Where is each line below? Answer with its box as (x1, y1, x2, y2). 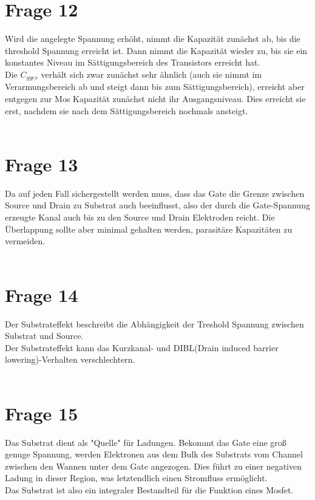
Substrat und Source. (5, 329, 84, 342)
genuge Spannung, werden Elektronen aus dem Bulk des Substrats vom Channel (5, 448, 303, 461)
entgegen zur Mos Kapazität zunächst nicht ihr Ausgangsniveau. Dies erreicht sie (5, 92, 306, 104)
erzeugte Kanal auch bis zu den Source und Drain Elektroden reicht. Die (5, 211, 275, 224)
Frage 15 (5, 400, 78, 425)
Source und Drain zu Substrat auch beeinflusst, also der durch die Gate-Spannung (5, 199, 310, 211)
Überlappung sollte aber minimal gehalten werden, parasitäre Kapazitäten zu (5, 222, 293, 235)
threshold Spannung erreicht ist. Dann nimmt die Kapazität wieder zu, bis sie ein (5, 44, 308, 57)
